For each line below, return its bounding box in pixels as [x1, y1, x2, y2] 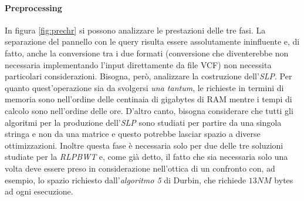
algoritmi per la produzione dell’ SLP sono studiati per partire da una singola [5, 116, 282, 128]
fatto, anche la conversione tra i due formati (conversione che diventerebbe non [5, 46, 289, 59]
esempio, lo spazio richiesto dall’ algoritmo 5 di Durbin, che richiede [5, 173, 246, 186]
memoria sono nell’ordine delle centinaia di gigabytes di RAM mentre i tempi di [5, 93, 292, 105]
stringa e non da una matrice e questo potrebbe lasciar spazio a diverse [5, 128, 261, 140]
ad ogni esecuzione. [5, 185, 73, 197]
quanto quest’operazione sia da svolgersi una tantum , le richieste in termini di [5, 81, 284, 93]
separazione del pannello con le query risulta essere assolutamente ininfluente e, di [5, 35, 300, 48]
